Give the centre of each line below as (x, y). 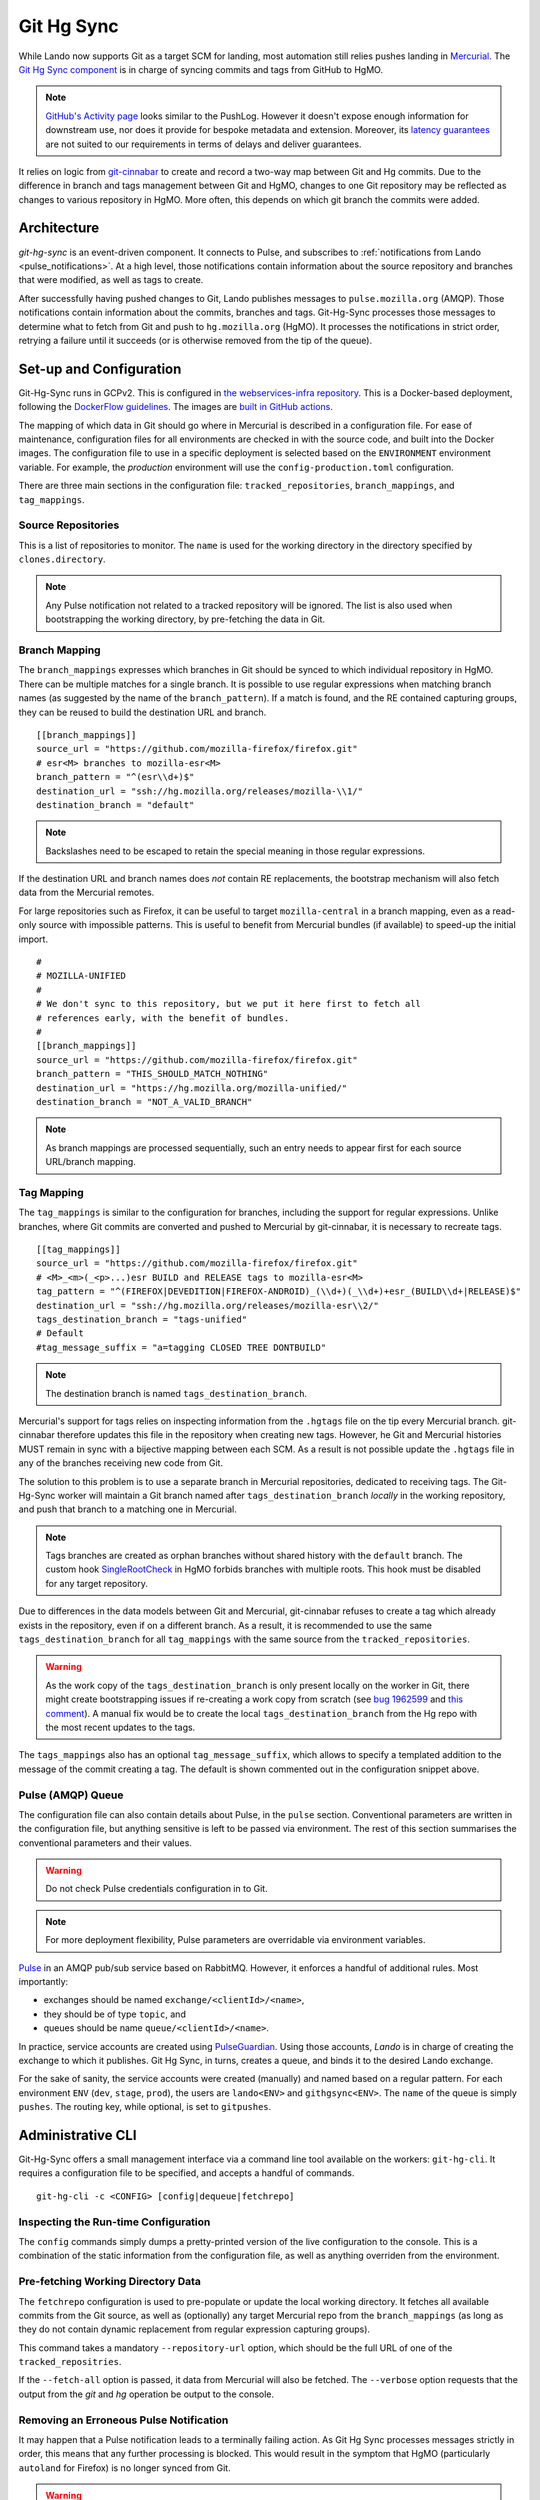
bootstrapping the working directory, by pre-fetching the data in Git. (185, 619)
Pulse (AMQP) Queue (71, 1795)
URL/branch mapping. (91, 1162)
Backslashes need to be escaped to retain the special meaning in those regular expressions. (235, 851)
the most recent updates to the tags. (120, 1727)
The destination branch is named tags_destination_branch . (176, 1393)
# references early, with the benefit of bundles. (163, 1018)
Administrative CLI (77, 2135)
